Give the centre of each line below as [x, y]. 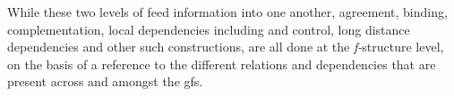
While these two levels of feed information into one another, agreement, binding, [227, 12]
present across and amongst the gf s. [105, 81]
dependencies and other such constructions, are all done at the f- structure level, [226, 47]
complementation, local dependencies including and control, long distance [209, 29]
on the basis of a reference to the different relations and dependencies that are [222, 64]
